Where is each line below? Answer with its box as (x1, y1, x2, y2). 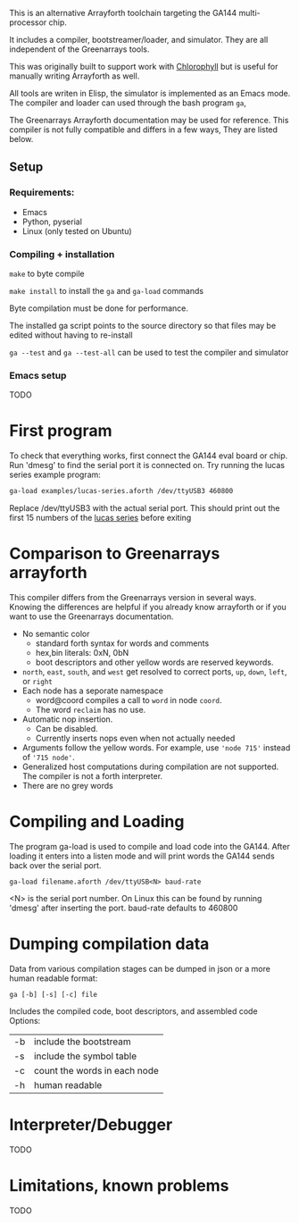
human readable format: (9, 973, 98, 984)
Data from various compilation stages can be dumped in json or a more (9, 963, 270, 974)
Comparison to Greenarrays (9, 544, 220, 564)
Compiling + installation (9, 247, 115, 260)
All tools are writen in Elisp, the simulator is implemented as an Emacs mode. (9, 88, 291, 98)
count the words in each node (34, 1064, 159, 1076)
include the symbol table (34, 1050, 137, 1062)
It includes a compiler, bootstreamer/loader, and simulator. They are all (9, 35, 269, 45)
